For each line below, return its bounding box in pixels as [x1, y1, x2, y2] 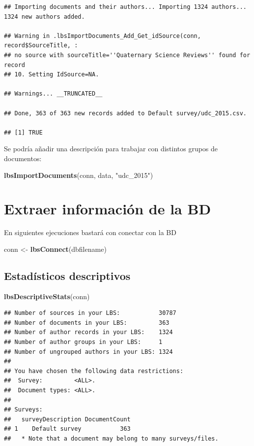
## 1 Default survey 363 [4, 425, 131, 433]
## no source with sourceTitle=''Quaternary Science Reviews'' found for [4, 51, 251, 59]
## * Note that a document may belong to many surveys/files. [4, 435, 219, 442]
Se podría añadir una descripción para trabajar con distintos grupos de [4, 143, 218, 154]
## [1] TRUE [4, 129, 43, 136]
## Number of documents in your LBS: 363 [4, 319, 169, 326]
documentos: [4, 153, 42, 163]
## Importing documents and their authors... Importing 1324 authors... [4, 3, 247, 10]
